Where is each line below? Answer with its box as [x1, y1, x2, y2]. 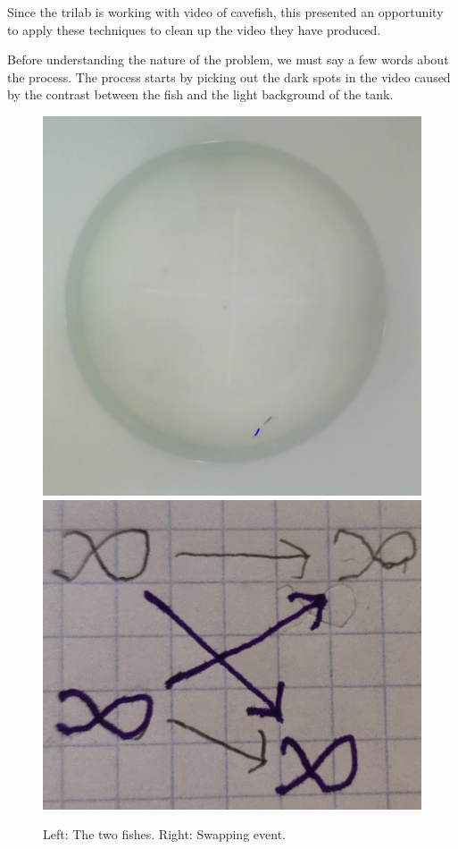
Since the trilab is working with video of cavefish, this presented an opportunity [7, 3, 444, 21]
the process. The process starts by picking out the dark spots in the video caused [7, 67, 451, 86]
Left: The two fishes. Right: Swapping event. [43, 825, 286, 844]
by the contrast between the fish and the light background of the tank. [7, 85, 394, 104]
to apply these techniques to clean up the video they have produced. [7, 20, 381, 38]
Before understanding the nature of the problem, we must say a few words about [7, 50, 449, 69]
